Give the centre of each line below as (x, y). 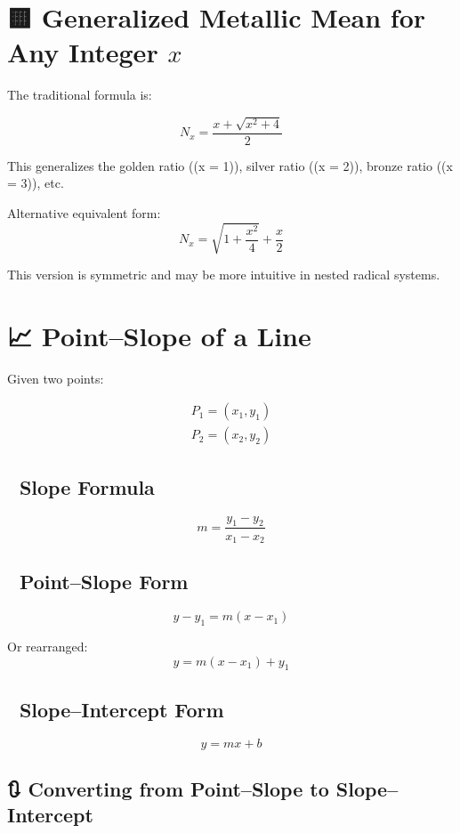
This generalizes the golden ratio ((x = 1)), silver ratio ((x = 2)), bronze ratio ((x (230, 165)
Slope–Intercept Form (121, 709)
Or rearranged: (48, 646)
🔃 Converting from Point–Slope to (168, 788)
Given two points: (56, 378)
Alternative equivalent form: (84, 212)
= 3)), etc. (36, 183)
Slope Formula (87, 486)
